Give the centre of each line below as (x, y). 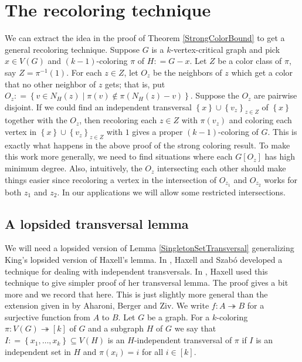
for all (152, 351)
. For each (84, 72)
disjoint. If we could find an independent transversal (98, 106)
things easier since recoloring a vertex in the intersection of (111, 179)
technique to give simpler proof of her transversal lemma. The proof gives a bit (147, 283)
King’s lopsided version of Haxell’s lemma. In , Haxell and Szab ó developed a (144, 259)
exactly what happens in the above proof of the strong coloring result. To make (147, 145)
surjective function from (48, 317)
